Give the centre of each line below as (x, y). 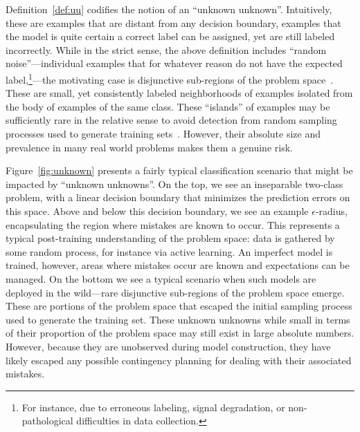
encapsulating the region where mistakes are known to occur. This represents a (173, 224)
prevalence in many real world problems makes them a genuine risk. (149, 147)
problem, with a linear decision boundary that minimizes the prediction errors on (178, 197)
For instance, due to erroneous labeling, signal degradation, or (153, 407)
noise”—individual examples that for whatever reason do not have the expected (174, 63)
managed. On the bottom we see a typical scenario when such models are (161, 278)
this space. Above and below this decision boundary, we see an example (157, 210)
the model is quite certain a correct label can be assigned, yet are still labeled (170, 36)
